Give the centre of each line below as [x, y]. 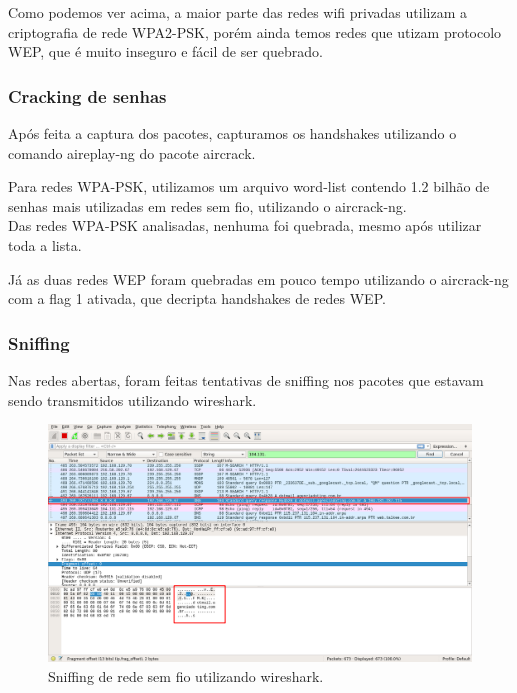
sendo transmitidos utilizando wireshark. [132, 399]
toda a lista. [45, 244]
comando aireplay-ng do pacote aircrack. [132, 152]
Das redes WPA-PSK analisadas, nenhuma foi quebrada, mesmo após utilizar [245, 225]
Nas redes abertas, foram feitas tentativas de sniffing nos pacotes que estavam [246, 379]
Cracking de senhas [87, 95]
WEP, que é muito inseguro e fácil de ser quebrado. [165, 51]
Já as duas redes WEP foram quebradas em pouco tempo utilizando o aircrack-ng [258, 278]
